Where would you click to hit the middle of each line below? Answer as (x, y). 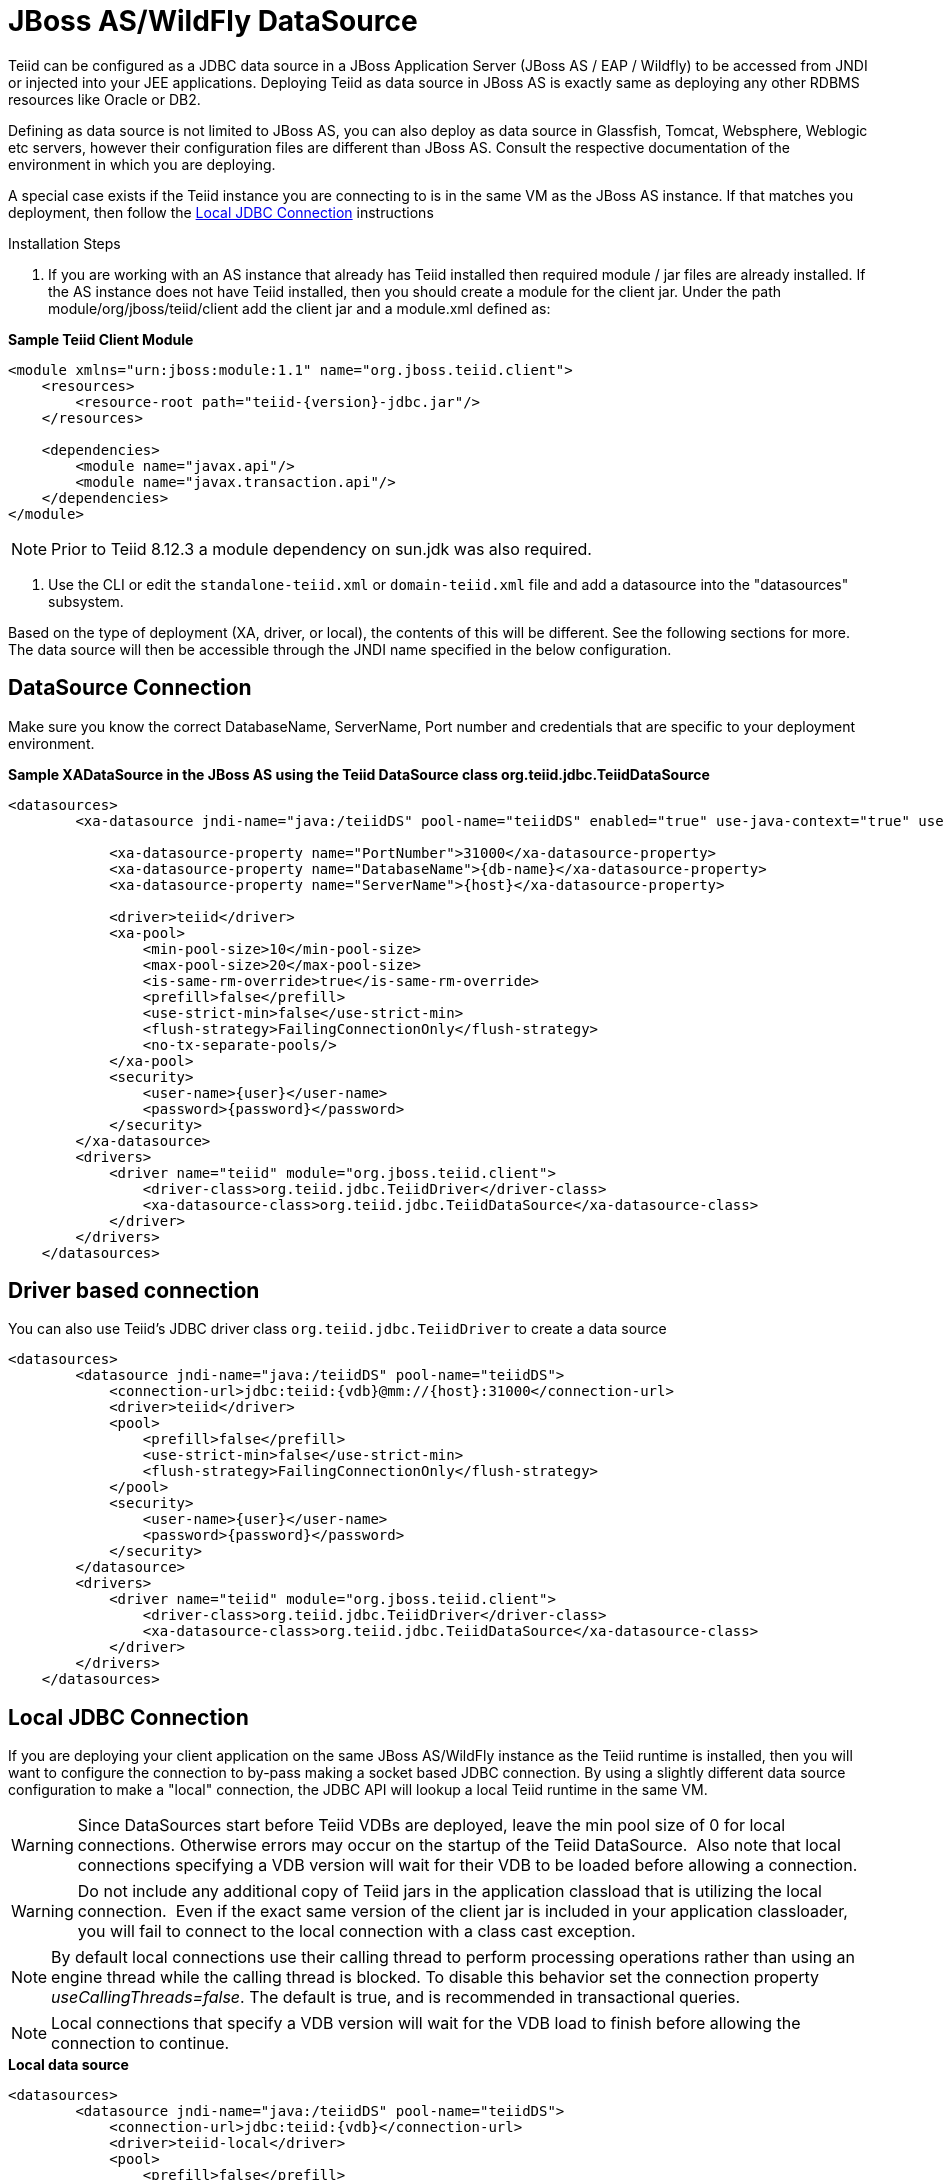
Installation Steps (64, 243)
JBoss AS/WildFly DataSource (213, 21)
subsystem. (86, 601)
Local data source (68, 2065)
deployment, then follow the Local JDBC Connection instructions (221, 212)
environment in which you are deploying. (142, 164)
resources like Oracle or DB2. (104, 99)
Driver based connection (134, 1291)
